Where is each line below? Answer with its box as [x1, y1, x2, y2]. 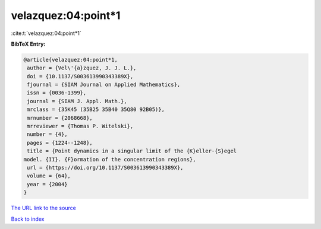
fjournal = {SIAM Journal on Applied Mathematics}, [27, 81, 181, 88]
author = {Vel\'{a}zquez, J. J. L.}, [27, 65, 137, 71]
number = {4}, [27, 131, 68, 138]
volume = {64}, [27, 173, 71, 179]
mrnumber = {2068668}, [27, 114, 93, 121]
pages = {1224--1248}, [27, 139, 93, 146]
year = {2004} [27, 181, 68, 187]
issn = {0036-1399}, [27, 90, 87, 96]
